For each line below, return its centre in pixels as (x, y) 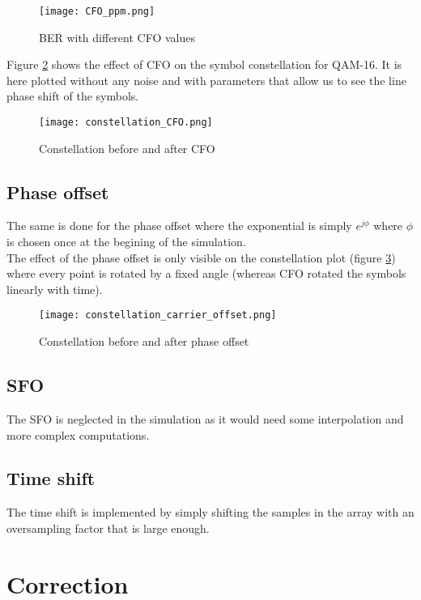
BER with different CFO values (117, 37)
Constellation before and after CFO (127, 148)
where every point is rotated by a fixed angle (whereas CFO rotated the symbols (206, 273)
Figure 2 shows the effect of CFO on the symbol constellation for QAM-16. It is (204, 64)
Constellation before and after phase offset (144, 341)
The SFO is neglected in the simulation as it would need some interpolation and (205, 418)
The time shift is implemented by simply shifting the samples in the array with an (210, 512)
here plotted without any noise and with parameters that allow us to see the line (206, 80)
